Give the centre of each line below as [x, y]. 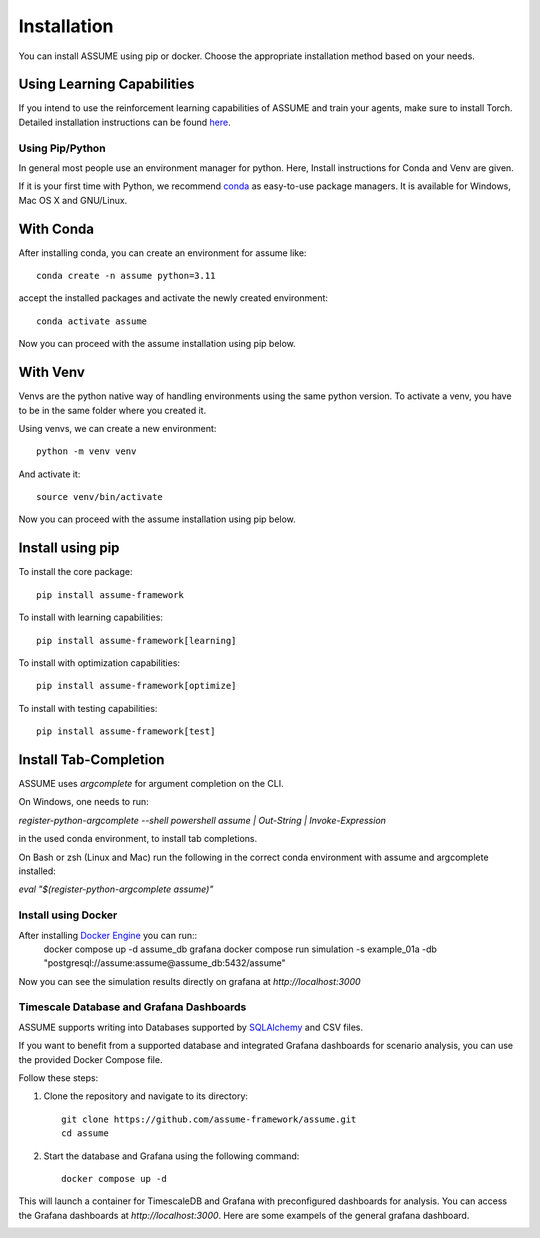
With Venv [51, 372]
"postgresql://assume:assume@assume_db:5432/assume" [164, 963]
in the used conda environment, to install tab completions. [138, 839]
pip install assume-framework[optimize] [136, 686]
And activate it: [49, 474]
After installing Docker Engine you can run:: [108, 935]
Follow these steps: [58, 1078]
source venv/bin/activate [100, 497]
